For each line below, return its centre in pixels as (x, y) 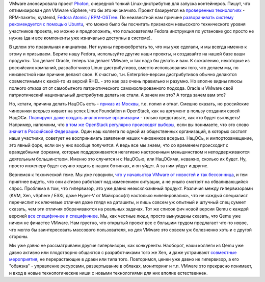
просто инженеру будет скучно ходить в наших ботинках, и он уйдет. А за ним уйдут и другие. (109, 166)
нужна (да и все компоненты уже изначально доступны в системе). (80, 38)
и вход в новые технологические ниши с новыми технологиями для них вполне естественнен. (108, 273)
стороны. (19, 236)
